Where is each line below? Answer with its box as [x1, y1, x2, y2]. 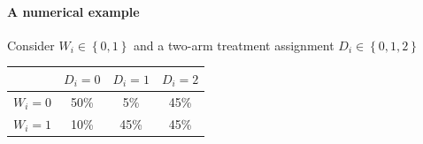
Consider [7, 35, 55, 54]
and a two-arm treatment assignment [134, 35, 335, 54]
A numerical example [7, 2, 140, 20]
